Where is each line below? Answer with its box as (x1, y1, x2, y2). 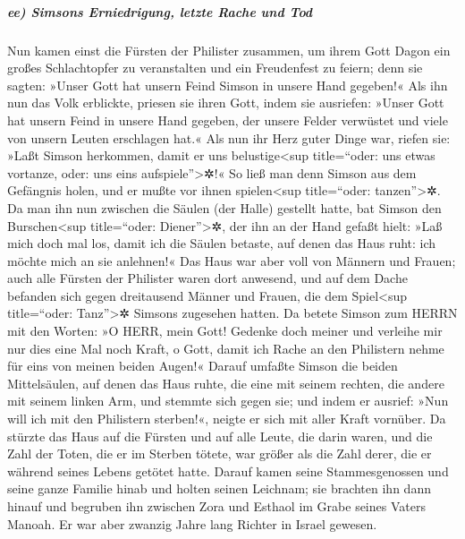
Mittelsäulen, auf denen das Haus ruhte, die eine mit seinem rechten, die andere (7, 373, 444, 392)
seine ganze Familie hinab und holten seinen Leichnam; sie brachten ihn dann (7, 479, 431, 498)
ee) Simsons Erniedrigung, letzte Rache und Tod (7, 2, 313, 21)
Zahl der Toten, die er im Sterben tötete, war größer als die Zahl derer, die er (7, 444, 432, 463)
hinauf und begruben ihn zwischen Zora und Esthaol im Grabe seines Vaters (7, 497, 426, 515)
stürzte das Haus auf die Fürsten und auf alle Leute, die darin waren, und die (7, 426, 433, 445)
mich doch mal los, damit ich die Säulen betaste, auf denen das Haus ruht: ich (7, 234, 436, 252)
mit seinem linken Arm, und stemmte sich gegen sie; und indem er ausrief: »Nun (7, 391, 449, 410)
